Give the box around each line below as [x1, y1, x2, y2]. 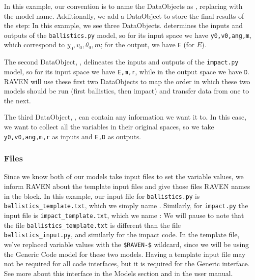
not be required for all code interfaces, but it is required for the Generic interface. [4, 258, 250, 269]
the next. [4, 95, 31, 105]
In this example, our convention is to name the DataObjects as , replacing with [4, 1, 243, 11]
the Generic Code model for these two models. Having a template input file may [4, 249, 246, 259]
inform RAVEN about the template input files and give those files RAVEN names [4, 181, 250, 191]
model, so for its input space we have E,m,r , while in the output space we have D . [4, 66, 250, 76]
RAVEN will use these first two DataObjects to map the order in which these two [4, 76, 250, 86]
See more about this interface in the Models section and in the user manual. [4, 268, 233, 278]
